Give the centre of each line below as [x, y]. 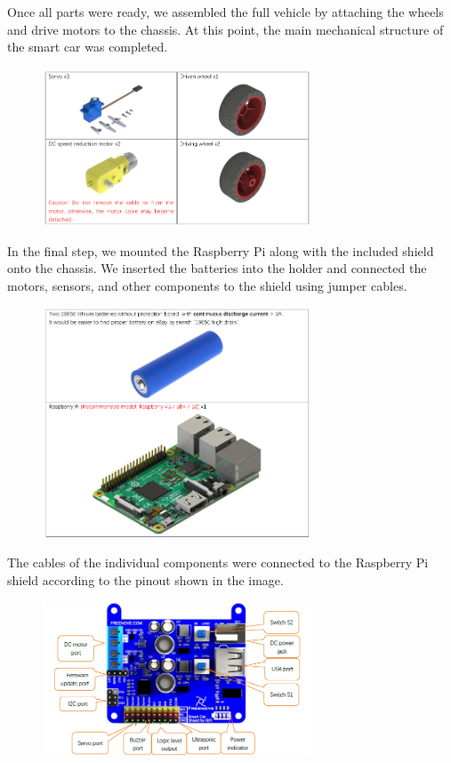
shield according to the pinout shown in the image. [145, 579]
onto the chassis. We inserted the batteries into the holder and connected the [217, 268]
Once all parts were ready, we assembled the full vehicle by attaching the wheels [225, 12]
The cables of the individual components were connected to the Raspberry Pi [218, 562]
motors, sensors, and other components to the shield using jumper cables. [207, 285]
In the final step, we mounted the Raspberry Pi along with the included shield [221, 250]
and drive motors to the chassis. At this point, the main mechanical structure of [225, 29]
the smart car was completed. [88, 47]
